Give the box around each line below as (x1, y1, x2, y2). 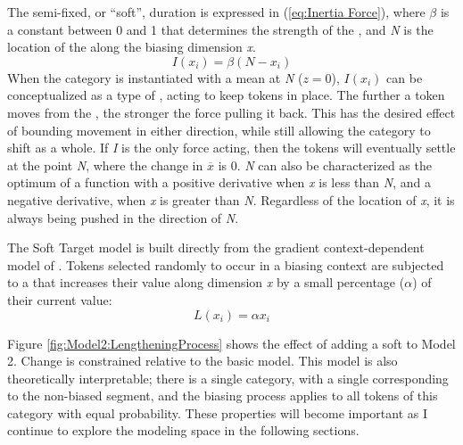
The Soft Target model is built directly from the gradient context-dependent (7, 238, 425, 257)
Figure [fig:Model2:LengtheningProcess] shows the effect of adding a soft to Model (7, 334, 456, 352)
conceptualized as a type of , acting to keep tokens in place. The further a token (7, 86, 445, 104)
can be (386, 68, 423, 87)
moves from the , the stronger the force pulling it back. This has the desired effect (7, 103, 456, 121)
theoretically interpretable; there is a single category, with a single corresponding (7, 368, 449, 387)
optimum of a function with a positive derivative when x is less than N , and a (7, 173, 431, 192)
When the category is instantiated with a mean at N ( (7, 68, 303, 87)
